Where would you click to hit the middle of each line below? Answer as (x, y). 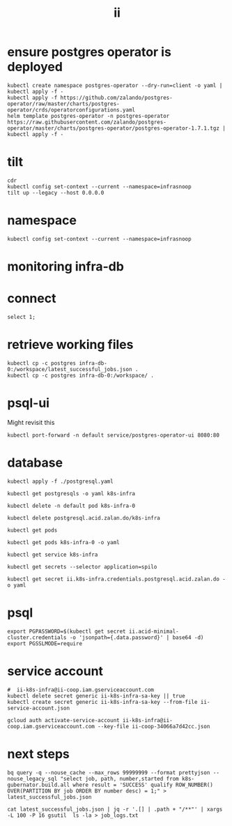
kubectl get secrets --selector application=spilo (82, 566)
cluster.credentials (37, 637)
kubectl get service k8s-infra (53, 555)
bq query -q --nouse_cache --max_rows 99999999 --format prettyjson (109, 772)
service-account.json (39, 708)
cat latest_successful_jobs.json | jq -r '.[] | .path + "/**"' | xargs (115, 809)
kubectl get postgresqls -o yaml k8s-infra (71, 493)
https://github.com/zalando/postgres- (116, 98)
